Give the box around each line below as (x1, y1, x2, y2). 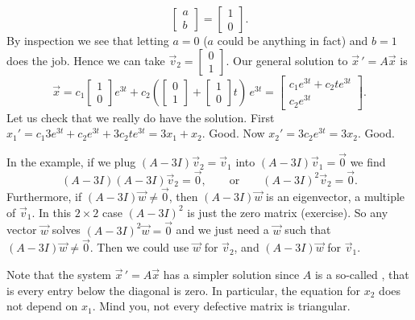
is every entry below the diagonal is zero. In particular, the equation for (6, 281, 361, 298)
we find (350, 154, 386, 170)
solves (52, 221, 81, 238)
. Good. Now (201, 125, 265, 142)
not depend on (6, 297, 78, 314)
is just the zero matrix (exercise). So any (187, 203, 388, 220)
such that (284, 221, 331, 238)
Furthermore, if (6, 188, 82, 205)
